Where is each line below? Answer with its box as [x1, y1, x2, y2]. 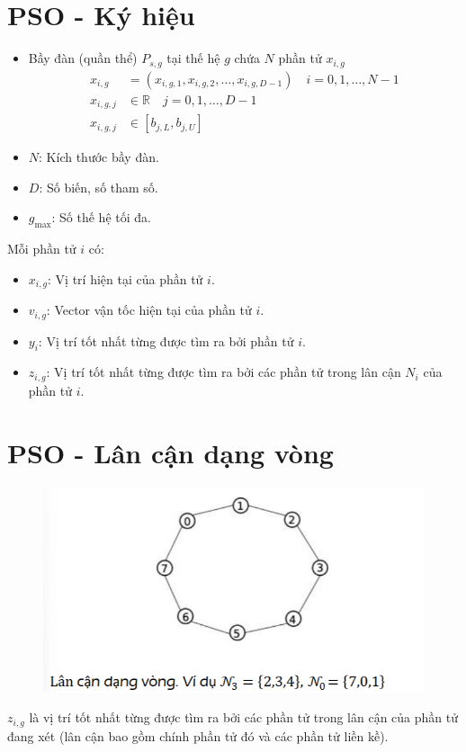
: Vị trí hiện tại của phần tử [48, 269, 203, 288]
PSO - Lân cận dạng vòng [7, 434, 334, 470]
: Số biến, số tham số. [39, 177, 158, 196]
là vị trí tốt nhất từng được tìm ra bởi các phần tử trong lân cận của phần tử [29, 708, 458, 727]
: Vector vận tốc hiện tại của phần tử [46, 300, 252, 319]
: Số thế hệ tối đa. [51, 208, 151, 227]
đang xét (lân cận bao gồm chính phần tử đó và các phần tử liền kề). [7, 726, 389, 745]
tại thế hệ [166, 49, 220, 67]
